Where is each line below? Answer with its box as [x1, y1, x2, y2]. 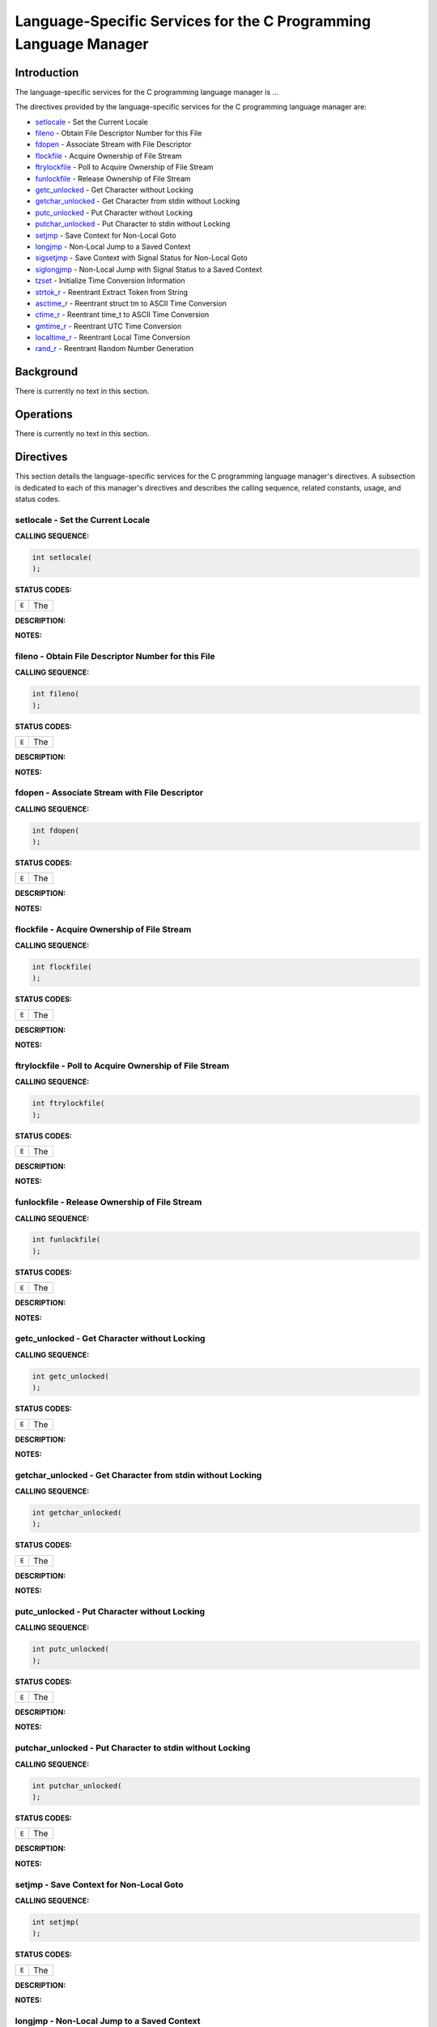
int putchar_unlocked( [32, 1781, 122, 1790]
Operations [15, 408, 73, 422]
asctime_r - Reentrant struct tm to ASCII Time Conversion [35, 298, 227, 308]
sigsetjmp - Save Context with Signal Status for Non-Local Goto [35, 253, 248, 263]
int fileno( [32, 689, 80, 699]
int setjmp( [32, 1918, 80, 1926]
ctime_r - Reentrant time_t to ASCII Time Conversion [35, 310, 210, 319]
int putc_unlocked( [32, 1644, 109, 1654]
